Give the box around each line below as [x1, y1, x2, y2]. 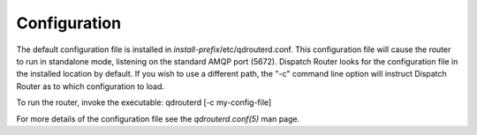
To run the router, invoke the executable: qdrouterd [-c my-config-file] [16, 97, 272, 108]
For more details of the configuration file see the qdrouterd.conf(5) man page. [16, 113, 300, 124]
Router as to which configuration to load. [16, 80, 165, 92]
